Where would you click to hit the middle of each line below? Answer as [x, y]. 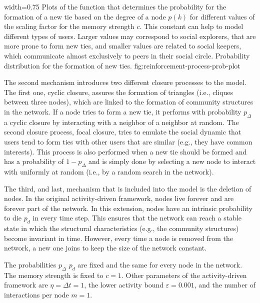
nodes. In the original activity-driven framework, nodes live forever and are [119, 198]
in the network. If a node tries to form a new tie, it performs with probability [123, 111]
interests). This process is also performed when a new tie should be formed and [125, 151]
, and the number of [225, 285]
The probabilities [30, 264]
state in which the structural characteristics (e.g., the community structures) [121, 228]
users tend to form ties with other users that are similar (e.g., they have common [128, 141]
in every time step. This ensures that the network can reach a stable [137, 218]
